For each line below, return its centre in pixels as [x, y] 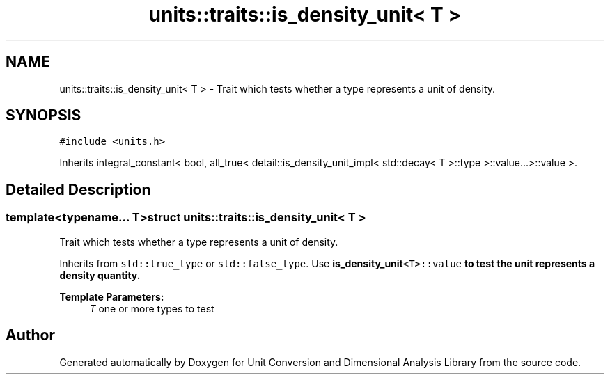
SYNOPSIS [44, 116]
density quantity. [100, 275]
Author [30, 335]
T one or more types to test [152, 308]
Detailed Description [78, 189]
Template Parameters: [112, 296]
